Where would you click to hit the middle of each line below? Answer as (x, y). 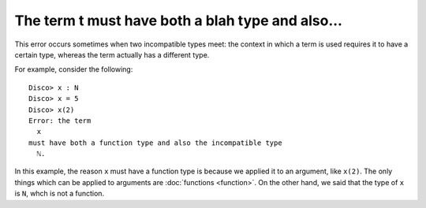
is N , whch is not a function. (60, 194)
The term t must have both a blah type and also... (179, 20)
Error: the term (60, 121)
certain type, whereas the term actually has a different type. (112, 54)
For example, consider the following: (74, 69)
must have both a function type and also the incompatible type (156, 143)
